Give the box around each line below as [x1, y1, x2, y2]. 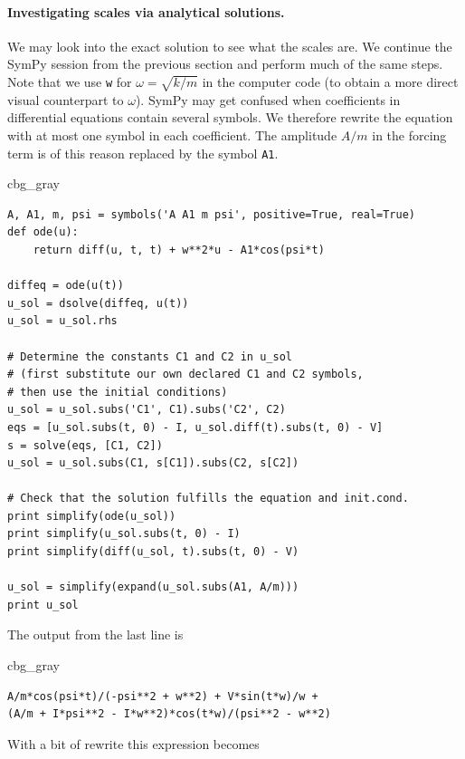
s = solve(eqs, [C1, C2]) [7, 438, 163, 452]
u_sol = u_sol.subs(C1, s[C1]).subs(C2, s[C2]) [7, 456, 299, 470]
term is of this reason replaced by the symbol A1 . [7, 143, 279, 162]
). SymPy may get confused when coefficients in [135, 90, 401, 109]
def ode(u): [7, 226, 79, 239]
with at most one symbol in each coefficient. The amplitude [7, 125, 337, 144]
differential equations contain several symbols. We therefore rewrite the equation [7, 108, 453, 127]
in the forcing [372, 125, 447, 144]
